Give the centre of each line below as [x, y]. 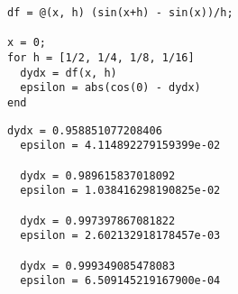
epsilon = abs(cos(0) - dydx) [110, 88]
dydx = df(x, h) [69, 73]
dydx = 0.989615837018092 [98, 175]
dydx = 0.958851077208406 [85, 130]
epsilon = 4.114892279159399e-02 [120, 146]
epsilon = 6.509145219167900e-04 [120, 281]
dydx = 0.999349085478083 [98, 266]
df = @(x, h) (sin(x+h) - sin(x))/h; [120, 13]
